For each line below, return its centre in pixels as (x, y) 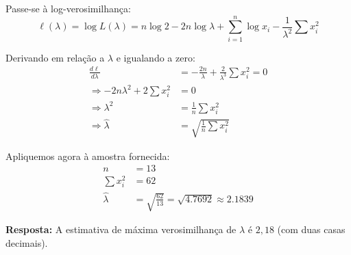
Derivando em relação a (55, 57)
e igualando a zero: (156, 57)
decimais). (27, 242)
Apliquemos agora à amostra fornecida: (88, 156)
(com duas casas (311, 229)
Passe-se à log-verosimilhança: (68, 8)
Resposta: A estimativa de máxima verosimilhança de (121, 229)
